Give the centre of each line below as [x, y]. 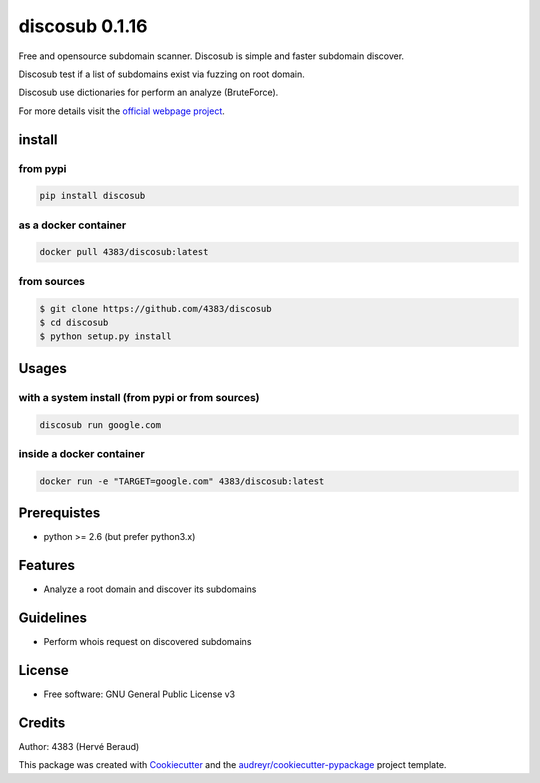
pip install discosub [92, 196]
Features [46, 565]
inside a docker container [81, 453]
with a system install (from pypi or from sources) [139, 397]
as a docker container [72, 225]
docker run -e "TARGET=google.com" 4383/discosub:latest [182, 481]
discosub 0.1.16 [83, 26]
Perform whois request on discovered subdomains [147, 641]
